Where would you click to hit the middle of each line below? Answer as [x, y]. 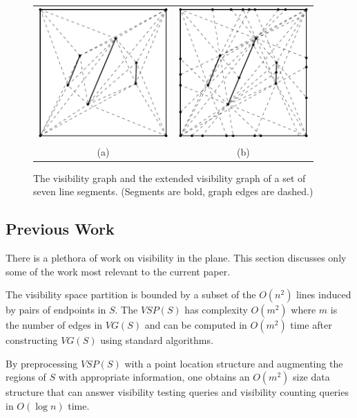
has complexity [216, 310]
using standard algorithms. [157, 340]
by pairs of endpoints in [56, 310]
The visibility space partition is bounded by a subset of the [131, 294]
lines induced [324, 294]
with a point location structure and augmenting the [234, 363]
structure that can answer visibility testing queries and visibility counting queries [177, 392]
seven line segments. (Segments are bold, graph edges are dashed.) [173, 191]
